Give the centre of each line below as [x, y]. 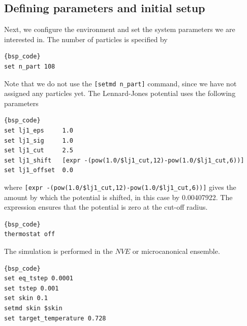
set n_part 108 [30, 66]
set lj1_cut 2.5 [39, 151]
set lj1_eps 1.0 [39, 131]
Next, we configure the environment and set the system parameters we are [120, 29]
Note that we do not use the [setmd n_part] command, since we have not [120, 83]
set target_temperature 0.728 [55, 318]
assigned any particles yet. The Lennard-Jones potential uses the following [120, 93]
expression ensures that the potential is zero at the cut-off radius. [106, 207]
